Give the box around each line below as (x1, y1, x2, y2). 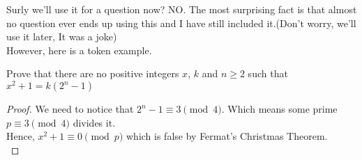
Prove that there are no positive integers (6, 66, 179, 81)
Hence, (6, 129, 35, 143)
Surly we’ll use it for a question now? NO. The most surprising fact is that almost (6, 2, 357, 16)
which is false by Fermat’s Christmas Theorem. (126, 129, 328, 143)
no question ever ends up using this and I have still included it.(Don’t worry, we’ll (6, 15, 356, 30)
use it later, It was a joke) (6, 29, 117, 44)
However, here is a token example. (6, 42, 152, 57)
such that (248, 66, 288, 81)
